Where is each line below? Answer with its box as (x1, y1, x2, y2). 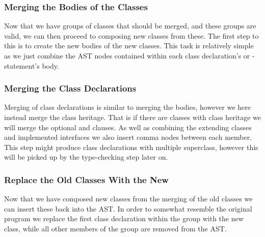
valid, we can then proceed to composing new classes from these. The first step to (4, 30, 259, 41)
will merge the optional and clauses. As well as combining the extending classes (4, 122, 252, 132)
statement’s (4, 60, 40, 71)
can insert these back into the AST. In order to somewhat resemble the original (4, 203, 252, 214)
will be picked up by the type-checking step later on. (4, 152, 168, 162)
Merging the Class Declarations (4, 82, 137, 95)
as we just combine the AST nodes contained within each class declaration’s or (4, 50, 250, 61)
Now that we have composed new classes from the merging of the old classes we (4, 193, 253, 204)
